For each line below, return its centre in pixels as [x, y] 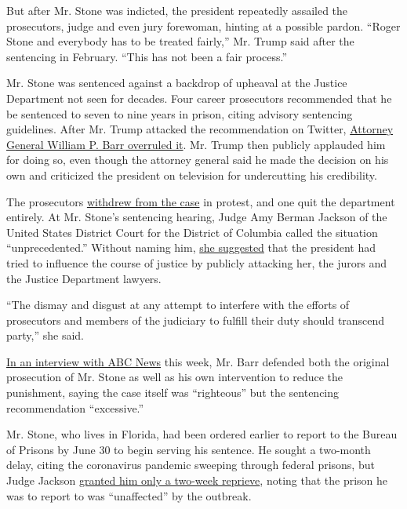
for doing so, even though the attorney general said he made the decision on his [198, 160]
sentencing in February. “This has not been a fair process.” [147, 56]
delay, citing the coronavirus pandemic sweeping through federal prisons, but [191, 465]
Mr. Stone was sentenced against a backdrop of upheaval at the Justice [177, 83]
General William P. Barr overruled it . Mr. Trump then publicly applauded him [196, 144]
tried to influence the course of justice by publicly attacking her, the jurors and [197, 262]
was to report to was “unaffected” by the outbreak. [129, 495]
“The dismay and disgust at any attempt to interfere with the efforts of [178, 305]
